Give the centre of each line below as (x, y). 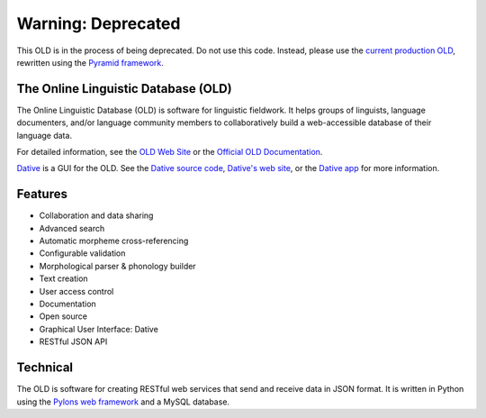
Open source (63, 316)
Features (42, 194)
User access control (76, 291)
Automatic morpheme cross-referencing (114, 241)
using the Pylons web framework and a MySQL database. (123, 402)
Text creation (64, 278)
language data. (44, 135)
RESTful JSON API (73, 341)
